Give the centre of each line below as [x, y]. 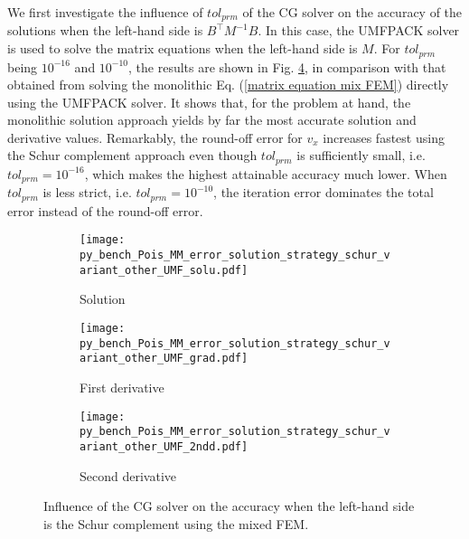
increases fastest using [384, 137]
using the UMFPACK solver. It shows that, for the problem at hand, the [209, 102]
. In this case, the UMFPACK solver [359, 30]
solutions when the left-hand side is [105, 30]
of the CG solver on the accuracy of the [352, 12]
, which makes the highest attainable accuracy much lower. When [266, 173]
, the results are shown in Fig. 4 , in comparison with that [287, 66]
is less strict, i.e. [87, 192]
